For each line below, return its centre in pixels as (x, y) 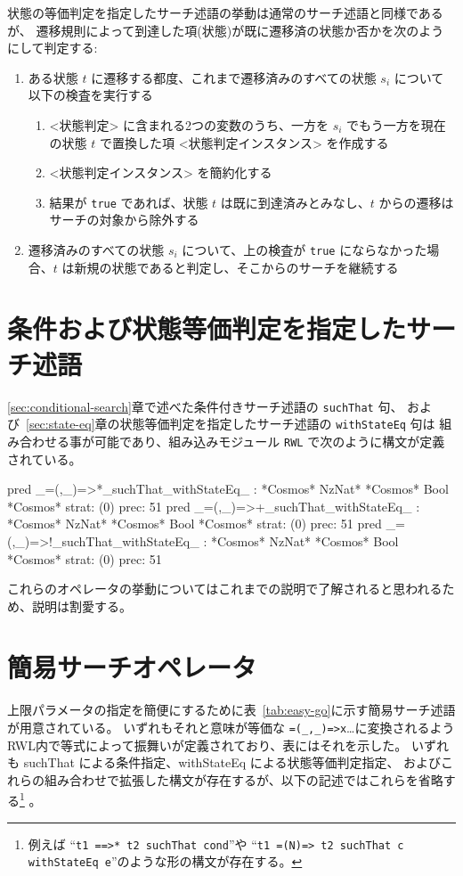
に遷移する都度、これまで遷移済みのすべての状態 (234, 77)
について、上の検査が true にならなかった (305, 250)
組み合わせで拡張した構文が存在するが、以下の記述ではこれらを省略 (244, 779)
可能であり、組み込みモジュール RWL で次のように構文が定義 (269, 441)
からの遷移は (416, 202)
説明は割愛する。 (81, 606)
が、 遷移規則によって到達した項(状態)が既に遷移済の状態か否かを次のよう (226, 30)
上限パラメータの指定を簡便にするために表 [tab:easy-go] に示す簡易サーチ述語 (231, 710)
